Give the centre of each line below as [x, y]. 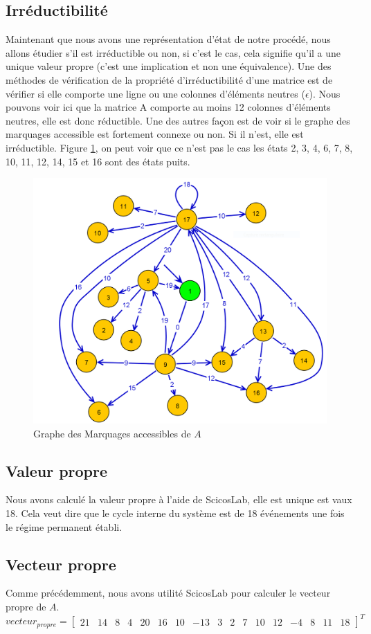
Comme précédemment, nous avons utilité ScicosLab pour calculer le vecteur [168, 593]
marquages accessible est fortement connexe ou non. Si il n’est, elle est [155, 134]
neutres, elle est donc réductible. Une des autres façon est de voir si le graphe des [178, 120]
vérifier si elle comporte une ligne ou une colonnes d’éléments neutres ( [155, 93]
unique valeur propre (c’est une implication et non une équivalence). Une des [169, 66]
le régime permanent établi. [64, 526]
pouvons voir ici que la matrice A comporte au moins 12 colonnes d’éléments [168, 107]
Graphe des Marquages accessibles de [112, 433]
